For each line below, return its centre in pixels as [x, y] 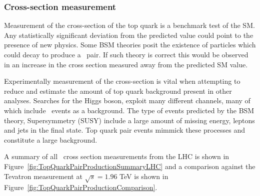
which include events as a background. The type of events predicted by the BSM [129, 110]
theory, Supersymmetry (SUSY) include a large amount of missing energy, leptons [129, 120]
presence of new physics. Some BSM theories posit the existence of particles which [130, 45]
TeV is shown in [144, 176]
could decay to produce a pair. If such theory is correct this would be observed [126, 54]
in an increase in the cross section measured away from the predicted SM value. [126, 64]
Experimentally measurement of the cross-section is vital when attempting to [122, 81]
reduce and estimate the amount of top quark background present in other [118, 91]
